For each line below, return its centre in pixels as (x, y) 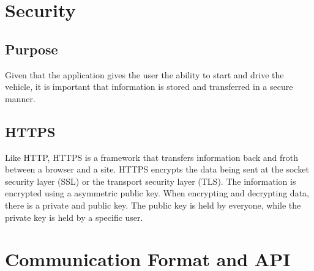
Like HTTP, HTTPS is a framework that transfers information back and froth (152, 157)
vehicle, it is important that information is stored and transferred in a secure (149, 87)
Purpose (32, 49)
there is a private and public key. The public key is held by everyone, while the (153, 205)
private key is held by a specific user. (74, 217)
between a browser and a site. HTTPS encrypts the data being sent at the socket (157, 169)
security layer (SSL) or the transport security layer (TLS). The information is (151, 181)
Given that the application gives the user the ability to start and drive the (144, 74)
